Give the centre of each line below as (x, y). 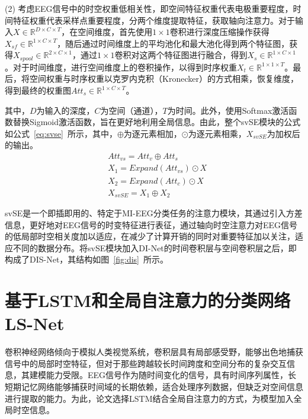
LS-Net (35, 323)
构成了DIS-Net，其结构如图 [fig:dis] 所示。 (87, 259)
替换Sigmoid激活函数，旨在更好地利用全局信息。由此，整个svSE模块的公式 (157, 122)
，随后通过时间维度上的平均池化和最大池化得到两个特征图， (173, 43)
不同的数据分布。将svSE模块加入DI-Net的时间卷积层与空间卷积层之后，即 (155, 247)
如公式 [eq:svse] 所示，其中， (61, 133)
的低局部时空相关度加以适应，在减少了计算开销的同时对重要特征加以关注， (150, 236)
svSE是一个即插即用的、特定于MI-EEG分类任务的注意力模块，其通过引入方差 (154, 213)
